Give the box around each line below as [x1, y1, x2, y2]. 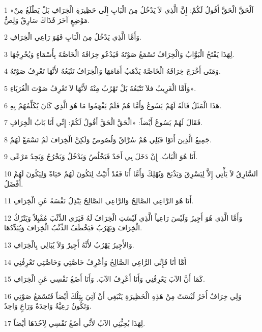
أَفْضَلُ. [4, 178, 23, 189]
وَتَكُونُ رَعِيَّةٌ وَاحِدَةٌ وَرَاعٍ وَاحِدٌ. [4, 300, 92, 311]
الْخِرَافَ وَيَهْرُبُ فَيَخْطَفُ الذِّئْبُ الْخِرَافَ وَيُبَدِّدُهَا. [4, 222, 142, 233]
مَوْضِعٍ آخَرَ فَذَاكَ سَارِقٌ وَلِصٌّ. [4, 14, 90, 25]
